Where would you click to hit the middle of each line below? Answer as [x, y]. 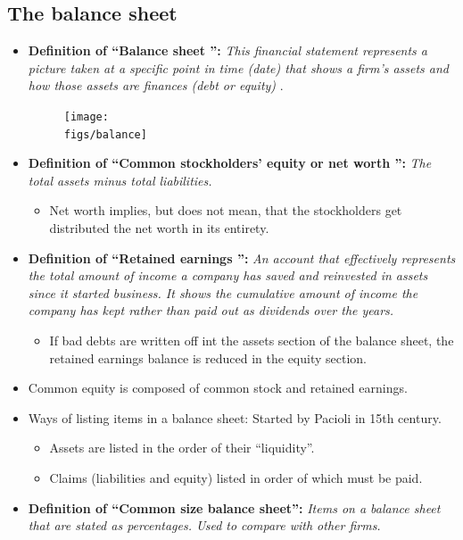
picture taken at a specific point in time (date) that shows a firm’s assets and [239, 67]
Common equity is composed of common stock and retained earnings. [218, 388]
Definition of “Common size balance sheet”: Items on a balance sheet [234, 507]
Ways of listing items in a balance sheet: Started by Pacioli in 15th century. [235, 417]
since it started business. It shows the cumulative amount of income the [223, 292]
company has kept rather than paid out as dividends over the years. [211, 310]
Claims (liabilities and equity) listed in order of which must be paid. [236, 478]
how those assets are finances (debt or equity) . [156, 85]
